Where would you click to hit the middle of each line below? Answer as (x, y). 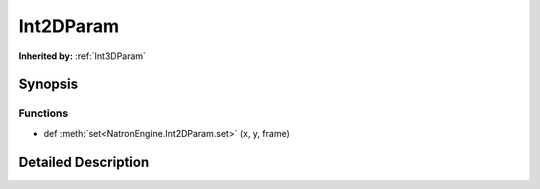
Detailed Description (84, 161)
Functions (43, 113)
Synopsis (48, 84)
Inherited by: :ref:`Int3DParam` (82, 56)
